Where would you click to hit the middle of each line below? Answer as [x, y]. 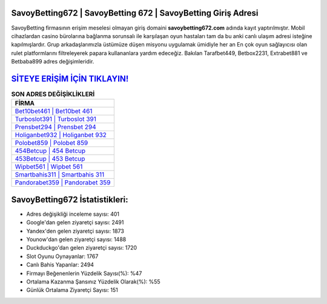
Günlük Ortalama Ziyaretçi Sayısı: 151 [72, 290]
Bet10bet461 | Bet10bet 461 [54, 111]
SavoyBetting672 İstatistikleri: [70, 199]
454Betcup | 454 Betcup [50, 151]
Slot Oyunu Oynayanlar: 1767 [62, 256]
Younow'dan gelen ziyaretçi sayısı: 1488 [76, 239]
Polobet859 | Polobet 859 [51, 143]
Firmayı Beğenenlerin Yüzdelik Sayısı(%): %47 [84, 273]
